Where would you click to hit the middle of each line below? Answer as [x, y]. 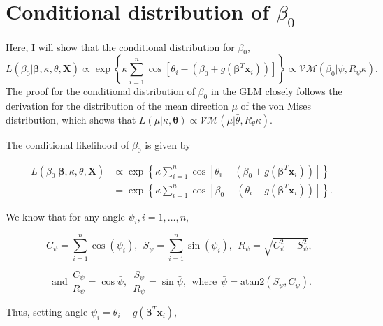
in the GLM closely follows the [276, 91]
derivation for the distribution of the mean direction [117, 106]
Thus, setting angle [47, 312]
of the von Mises [276, 106]
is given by [168, 144]
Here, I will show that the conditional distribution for [120, 46]
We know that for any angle [65, 216]
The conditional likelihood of [67, 144]
